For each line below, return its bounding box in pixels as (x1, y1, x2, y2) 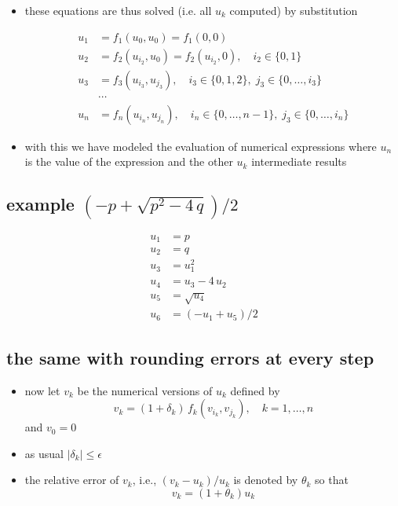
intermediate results (251, 153, 347, 170)
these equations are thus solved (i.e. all (24, 2, 212, 18)
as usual (24, 445, 64, 461)
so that (315, 471, 349, 488)
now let (24, 382, 60, 398)
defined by (230, 382, 280, 398)
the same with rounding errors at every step (6, 345, 374, 369)
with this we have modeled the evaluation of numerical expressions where (24, 137, 377, 154)
